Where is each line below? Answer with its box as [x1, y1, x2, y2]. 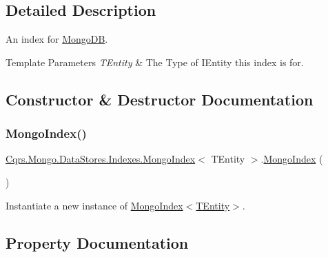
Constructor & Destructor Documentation [6, 88, 314, 110]
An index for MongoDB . [6, 32, 108, 46]
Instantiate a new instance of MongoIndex [6, 198, 183, 212]
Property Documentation [6, 232, 189, 253]
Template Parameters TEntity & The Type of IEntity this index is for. [6, 54, 304, 69]
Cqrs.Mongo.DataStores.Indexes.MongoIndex [6, 152, 196, 166]
